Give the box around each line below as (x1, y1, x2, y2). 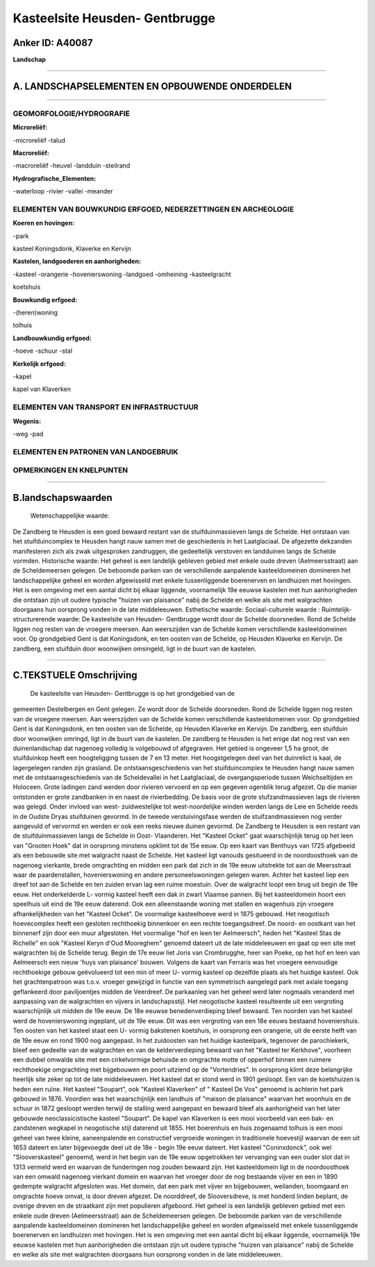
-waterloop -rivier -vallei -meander (12, 187, 113, 196)
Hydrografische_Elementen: (12, 174, 97, 182)
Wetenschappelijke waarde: (30, 511, 110, 520)
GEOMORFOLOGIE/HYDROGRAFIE (12, 109, 130, 118)
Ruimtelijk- (322, 605, 352, 614)
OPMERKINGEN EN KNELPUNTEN (12, 465, 128, 475)
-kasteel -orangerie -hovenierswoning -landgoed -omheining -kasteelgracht (12, 270, 232, 278)
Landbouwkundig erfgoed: (12, 334, 92, 342)
